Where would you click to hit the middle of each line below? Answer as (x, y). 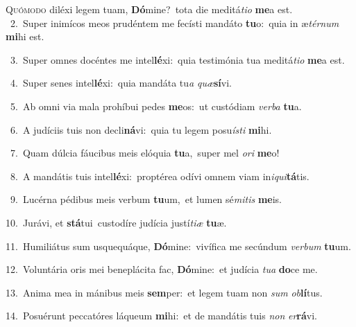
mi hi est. (25, 36)
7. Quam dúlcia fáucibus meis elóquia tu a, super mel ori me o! (145, 153)
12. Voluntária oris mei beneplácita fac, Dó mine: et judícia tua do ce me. (162, 269)
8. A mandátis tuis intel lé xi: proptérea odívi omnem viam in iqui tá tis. (160, 176)
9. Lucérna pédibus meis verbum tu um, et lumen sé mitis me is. (146, 199)
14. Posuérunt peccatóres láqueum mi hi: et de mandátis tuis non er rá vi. (161, 316)
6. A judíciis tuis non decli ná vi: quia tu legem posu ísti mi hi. (141, 129)
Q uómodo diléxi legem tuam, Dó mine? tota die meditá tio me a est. (149, 9)
